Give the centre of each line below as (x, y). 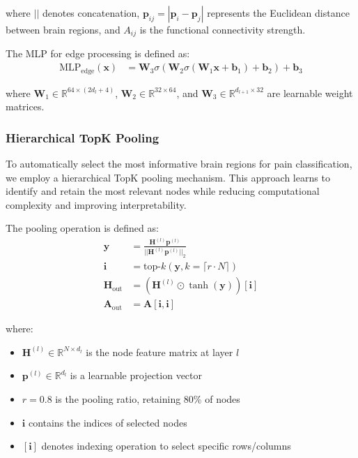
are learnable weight (310, 93)
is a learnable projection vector (136, 375)
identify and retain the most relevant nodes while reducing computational (163, 191)
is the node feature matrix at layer (159, 352)
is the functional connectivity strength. (223, 29)
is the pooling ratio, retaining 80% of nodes (148, 399)
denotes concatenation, (91, 13)
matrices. (25, 106)
